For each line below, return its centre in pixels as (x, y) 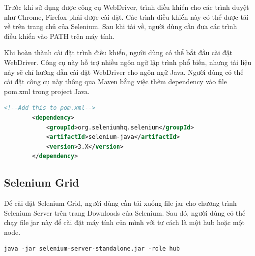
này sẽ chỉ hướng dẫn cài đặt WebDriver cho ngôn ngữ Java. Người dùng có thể (124, 72)
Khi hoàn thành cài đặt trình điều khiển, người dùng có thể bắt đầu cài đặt (118, 52)
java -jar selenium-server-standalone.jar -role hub (92, 249)
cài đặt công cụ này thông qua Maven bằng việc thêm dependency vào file (115, 81)
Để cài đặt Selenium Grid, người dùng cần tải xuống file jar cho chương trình (120, 203)
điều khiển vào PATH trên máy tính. (59, 36)
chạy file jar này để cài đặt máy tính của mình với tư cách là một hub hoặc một (125, 222)
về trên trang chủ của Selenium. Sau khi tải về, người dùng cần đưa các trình (121, 26)
